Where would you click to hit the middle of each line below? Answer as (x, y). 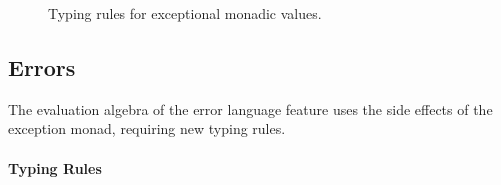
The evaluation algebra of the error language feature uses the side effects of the (250, 108)
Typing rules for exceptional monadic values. (185, 13)
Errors (42, 66)
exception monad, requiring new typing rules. (147, 128)
